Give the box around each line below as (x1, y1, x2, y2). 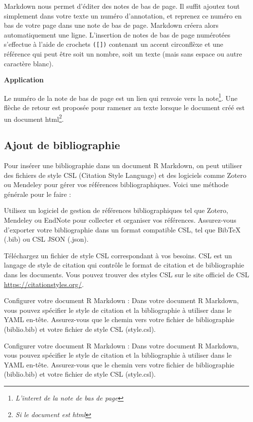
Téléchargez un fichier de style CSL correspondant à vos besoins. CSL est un (4, 250, 232, 260)
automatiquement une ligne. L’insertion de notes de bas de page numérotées (4, 29, 231, 39)
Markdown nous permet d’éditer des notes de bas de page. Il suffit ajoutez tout (4, 1, 240, 11)
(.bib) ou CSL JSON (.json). (4, 234, 89, 244)
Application (4, 75, 44, 85)
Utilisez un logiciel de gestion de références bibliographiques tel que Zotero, (4, 205, 228, 215)
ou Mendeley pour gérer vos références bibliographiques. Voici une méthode (4, 179, 229, 190)
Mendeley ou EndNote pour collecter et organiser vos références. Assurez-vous (4, 215, 236, 225)
